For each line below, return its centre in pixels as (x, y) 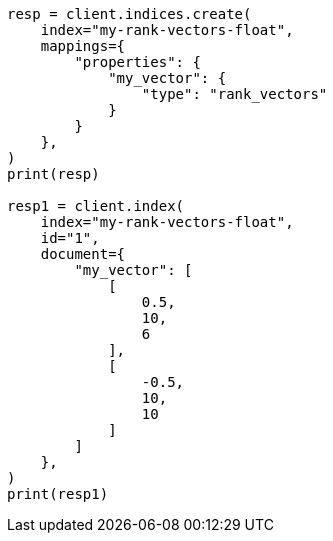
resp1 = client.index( (96, 206)
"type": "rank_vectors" (234, 94)
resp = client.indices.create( (129, 14)
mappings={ (83, 46)
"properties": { (137, 62)
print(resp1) (58, 494)
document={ (83, 254)
